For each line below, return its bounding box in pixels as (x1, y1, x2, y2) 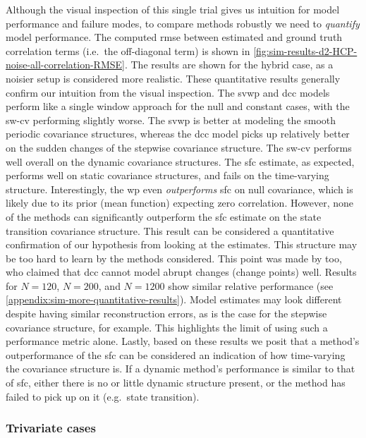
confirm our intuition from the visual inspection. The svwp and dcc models (6, 85, 330, 99)
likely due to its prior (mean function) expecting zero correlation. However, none (6, 195, 354, 210)
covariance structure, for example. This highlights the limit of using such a (6, 320, 328, 334)
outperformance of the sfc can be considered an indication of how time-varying (6, 347, 346, 362)
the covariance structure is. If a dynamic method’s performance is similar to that (6, 361, 355, 376)
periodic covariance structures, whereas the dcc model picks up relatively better (6, 126, 350, 141)
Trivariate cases (6, 419, 96, 437)
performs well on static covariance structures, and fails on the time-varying (6, 168, 329, 183)
